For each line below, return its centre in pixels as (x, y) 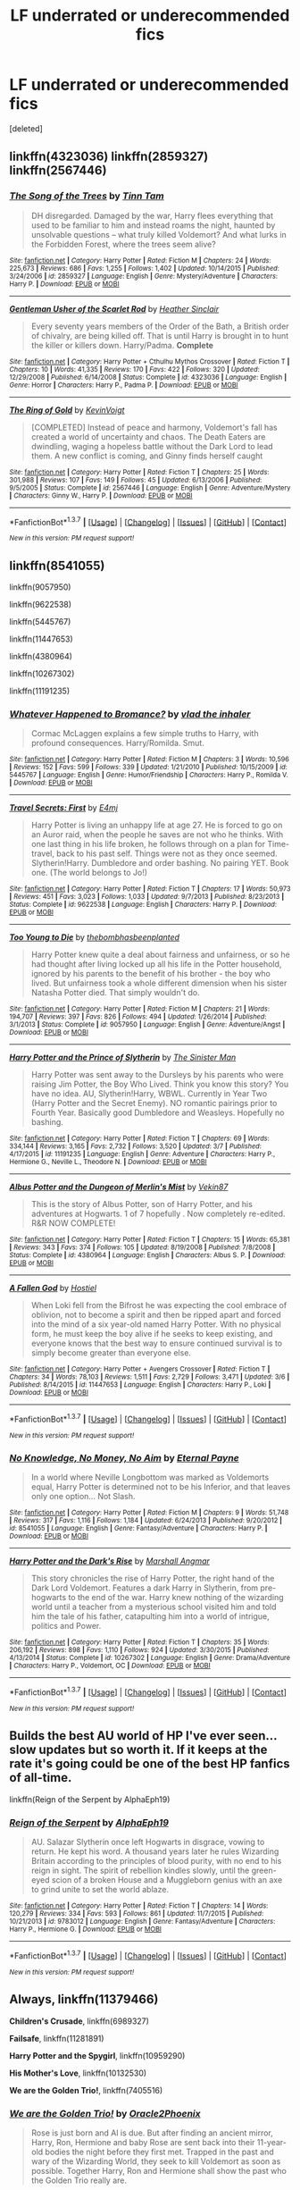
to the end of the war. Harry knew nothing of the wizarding (176, 1598)
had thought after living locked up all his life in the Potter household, (156, 964)
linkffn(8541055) (57, 565)
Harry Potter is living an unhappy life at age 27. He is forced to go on (157, 825)
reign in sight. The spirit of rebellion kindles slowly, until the (140, 1871)
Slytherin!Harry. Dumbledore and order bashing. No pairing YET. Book (160, 863)
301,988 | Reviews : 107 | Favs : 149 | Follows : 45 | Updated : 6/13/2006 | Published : (136, 480)
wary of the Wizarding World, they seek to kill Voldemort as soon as (156, 2161)
